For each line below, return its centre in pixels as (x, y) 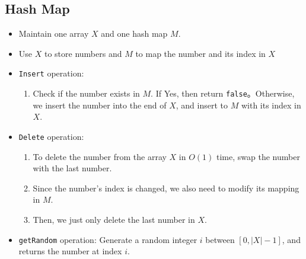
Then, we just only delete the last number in (114, 219)
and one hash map (134, 33)
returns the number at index (70, 251)
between (220, 239)
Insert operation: (51, 73)
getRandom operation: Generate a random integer (108, 239)
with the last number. (72, 168)
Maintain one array (54, 33)
